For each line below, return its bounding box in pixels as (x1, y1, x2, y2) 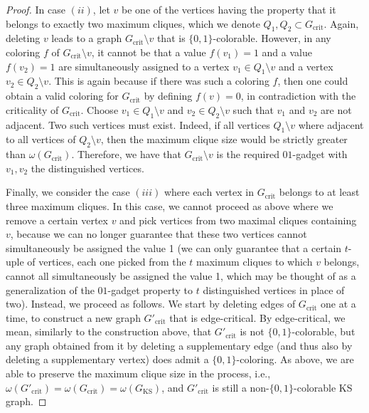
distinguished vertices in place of (203, 282, 345, 297)
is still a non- (212, 380, 269, 394)
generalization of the (6, 282, 95, 297)
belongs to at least (279, 184, 360, 199)
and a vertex (278, 58, 333, 73)
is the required (216, 147, 279, 162)
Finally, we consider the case (6, 184, 130, 199)
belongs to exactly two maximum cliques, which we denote (6, 16, 260, 31)
